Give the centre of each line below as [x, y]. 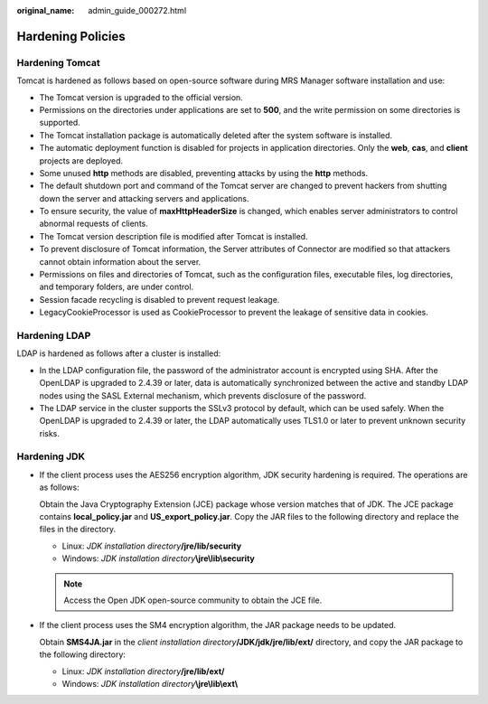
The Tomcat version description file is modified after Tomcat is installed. [174, 236]
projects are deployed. [81, 160]
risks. [50, 433]
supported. [60, 123]
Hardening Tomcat [58, 62]
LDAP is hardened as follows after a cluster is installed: [119, 353]
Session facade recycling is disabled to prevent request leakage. [160, 299]
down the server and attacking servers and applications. [144, 198]
